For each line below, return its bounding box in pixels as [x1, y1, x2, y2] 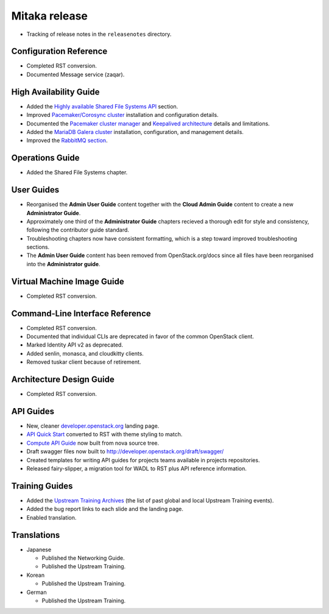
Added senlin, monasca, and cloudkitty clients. [26, 350, 144, 357]
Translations [11, 530, 60, 540]
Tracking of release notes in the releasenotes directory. [26, 30, 172, 38]
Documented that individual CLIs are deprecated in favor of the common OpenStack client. [26, 333, 254, 341]
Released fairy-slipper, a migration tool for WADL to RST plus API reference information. [26, 465, 247, 472]
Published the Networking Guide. [41, 554, 125, 562]
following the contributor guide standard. [26, 226, 129, 234]
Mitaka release [11, 9, 88, 23]
